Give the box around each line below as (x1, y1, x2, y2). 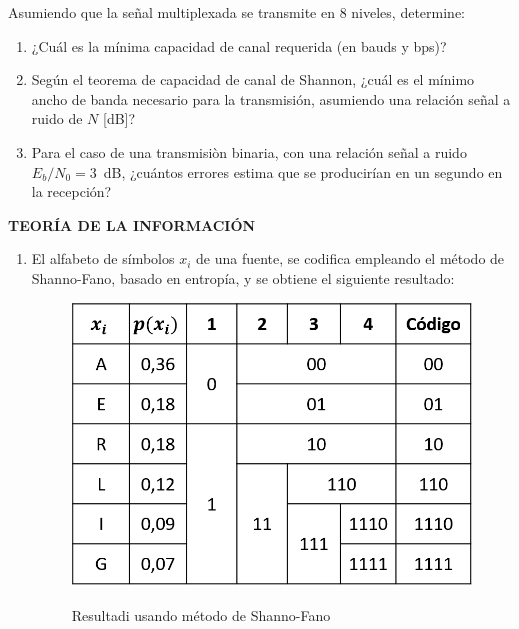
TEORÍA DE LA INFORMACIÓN (8, 214, 256, 235)
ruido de (31, 108, 83, 129)
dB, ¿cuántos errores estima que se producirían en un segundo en (103, 161, 503, 182)
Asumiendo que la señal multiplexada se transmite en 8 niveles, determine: (8, 2, 465, 22)
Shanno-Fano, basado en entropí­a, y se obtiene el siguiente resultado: (31, 267, 455, 288)
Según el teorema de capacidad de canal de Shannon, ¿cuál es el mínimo (31, 69, 475, 90)
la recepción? (31, 181, 112, 202)
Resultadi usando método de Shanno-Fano (71, 604, 331, 625)
